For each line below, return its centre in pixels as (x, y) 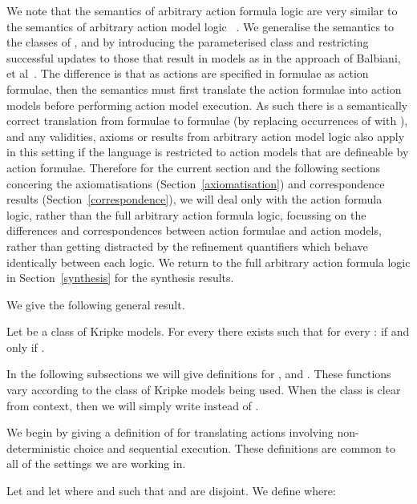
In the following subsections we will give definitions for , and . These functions (199, 374)
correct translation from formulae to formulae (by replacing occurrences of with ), (207, 121)
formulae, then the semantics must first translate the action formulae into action (204, 89)
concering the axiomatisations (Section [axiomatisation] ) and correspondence (196, 183)
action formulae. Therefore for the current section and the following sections (193, 167)
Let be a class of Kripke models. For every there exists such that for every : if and (208, 331)
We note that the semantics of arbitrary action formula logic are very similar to (202, 10)
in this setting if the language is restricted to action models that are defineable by (208, 152)
